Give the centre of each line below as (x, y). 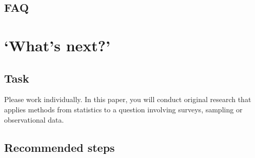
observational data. (34, 119)
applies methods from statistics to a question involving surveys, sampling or (123, 109)
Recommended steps (60, 147)
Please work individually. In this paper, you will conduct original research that (128, 99)
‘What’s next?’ (57, 45)
